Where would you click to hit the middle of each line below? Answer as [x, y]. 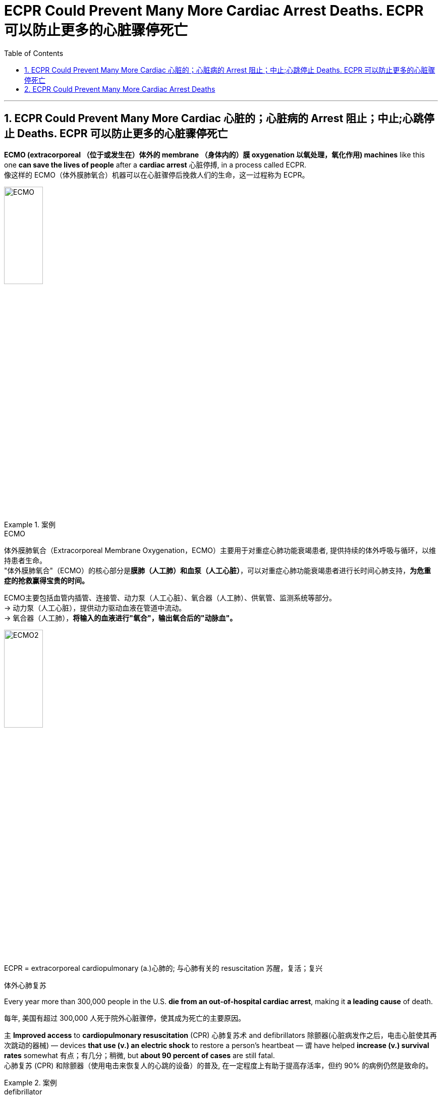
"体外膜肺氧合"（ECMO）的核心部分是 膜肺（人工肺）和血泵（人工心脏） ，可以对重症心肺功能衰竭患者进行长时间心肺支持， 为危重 [218, 571]
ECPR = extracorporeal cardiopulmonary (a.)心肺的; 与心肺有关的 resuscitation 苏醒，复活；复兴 [163, 968]
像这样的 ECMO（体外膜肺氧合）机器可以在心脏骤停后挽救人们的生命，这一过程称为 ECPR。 [157, 175]
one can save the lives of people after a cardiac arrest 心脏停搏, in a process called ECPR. [155, 164]
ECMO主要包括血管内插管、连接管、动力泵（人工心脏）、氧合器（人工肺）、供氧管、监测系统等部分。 [170, 598]
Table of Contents [34, 53]
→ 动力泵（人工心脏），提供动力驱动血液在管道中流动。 [95, 608]
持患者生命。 [25, 561]
